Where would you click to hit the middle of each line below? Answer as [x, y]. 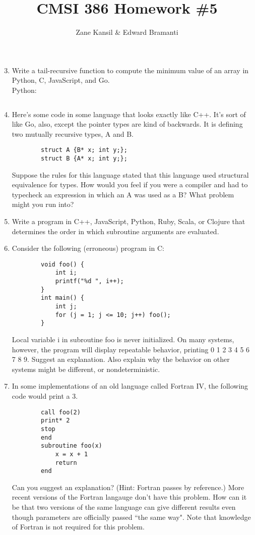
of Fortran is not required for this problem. [78, 527]
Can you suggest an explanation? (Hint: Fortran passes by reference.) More [128, 487]
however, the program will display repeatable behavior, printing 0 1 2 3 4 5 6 [131, 349]
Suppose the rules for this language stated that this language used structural [130, 174]
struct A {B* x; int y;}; [84, 150]
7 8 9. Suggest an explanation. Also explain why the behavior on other [121, 359]
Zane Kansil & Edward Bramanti [127, 32]
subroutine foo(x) [72, 446]
